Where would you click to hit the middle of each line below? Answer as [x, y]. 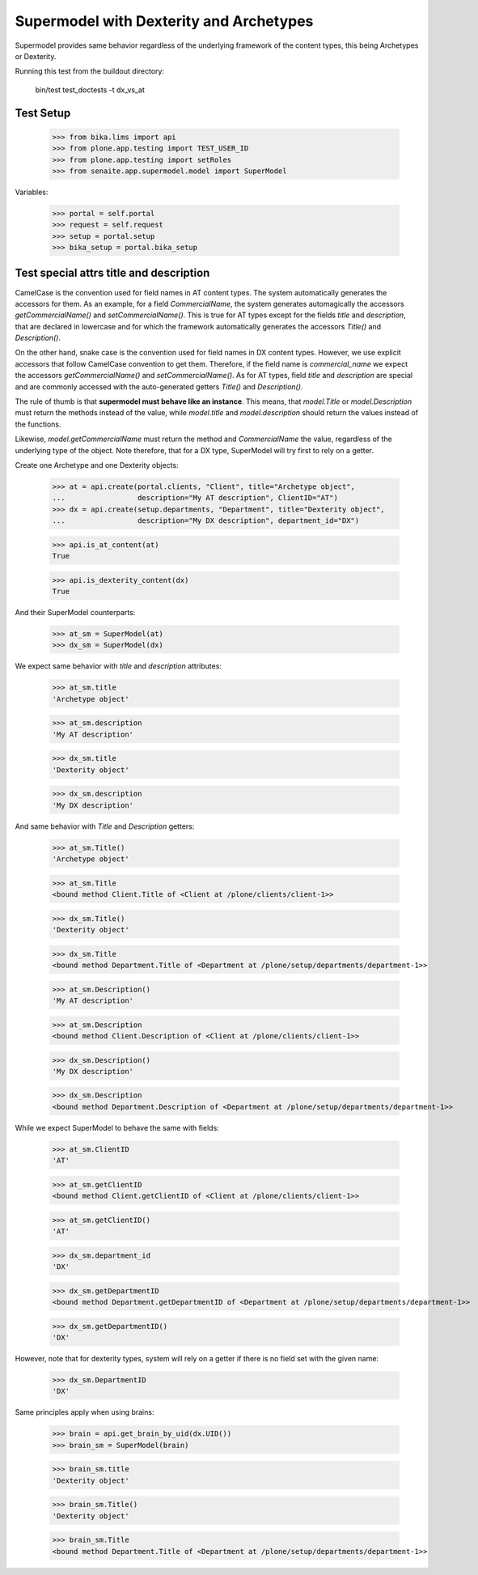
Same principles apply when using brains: [85, 1412]
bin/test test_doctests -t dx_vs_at [90, 90]
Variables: [32, 192]
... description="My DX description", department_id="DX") [206, 521]
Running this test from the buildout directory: [90, 71]
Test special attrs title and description [112, 273]
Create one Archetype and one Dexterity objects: [97, 465]
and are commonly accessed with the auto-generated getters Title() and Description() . [159, 386]
